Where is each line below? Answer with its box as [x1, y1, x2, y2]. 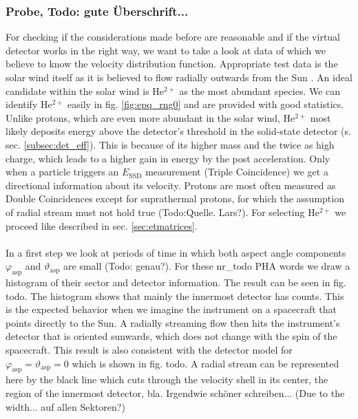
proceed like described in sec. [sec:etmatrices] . [6, 218, 198, 233]
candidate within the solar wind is [6, 83, 149, 98]
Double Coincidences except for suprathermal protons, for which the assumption [6, 191, 344, 206]
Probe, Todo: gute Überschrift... [6, 2, 189, 19]
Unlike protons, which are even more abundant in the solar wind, [6, 110, 280, 125]
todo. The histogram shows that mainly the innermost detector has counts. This [6, 288, 344, 303]
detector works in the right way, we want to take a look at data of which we [6, 43, 326, 57]
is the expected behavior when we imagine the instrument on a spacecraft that [6, 302, 337, 316]
